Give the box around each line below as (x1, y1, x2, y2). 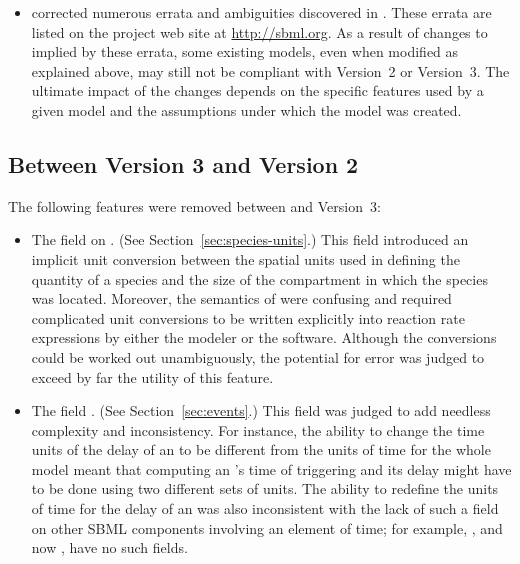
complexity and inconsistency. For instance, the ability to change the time (31, 419, 485, 440)
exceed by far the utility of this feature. (31, 366, 274, 387)
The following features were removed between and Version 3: (8, 195, 381, 216)
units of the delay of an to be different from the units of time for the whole (31, 439, 491, 460)
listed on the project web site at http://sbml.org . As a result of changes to (31, 21, 488, 42)
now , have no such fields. (31, 537, 188, 558)
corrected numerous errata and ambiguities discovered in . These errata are (31, 2, 492, 22)
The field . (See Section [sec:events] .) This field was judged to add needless (31, 400, 491, 421)
